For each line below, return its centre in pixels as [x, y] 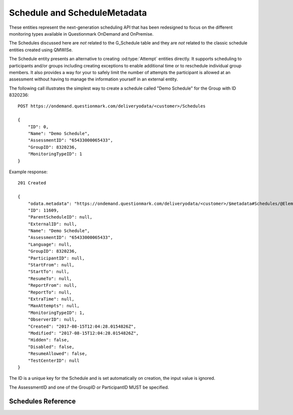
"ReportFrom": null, [52, 286]
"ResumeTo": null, [50, 278]
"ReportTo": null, [50, 292]
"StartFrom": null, [51, 265]
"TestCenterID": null [54, 360]
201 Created [32, 183]
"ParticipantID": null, [56, 258]
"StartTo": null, [48, 272]
